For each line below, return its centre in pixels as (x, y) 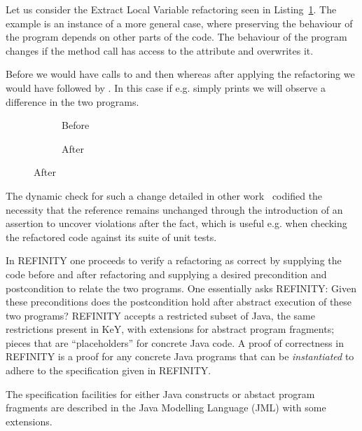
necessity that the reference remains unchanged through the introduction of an (174, 209)
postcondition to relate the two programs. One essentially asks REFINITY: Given (181, 288)
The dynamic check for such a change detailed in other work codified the (164, 195)
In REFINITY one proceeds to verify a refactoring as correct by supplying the (174, 260)
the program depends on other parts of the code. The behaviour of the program (176, 37)
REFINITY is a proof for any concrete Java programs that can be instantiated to (180, 356)
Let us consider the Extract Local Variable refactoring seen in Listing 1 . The (171, 9)
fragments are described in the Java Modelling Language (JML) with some (166, 408)
